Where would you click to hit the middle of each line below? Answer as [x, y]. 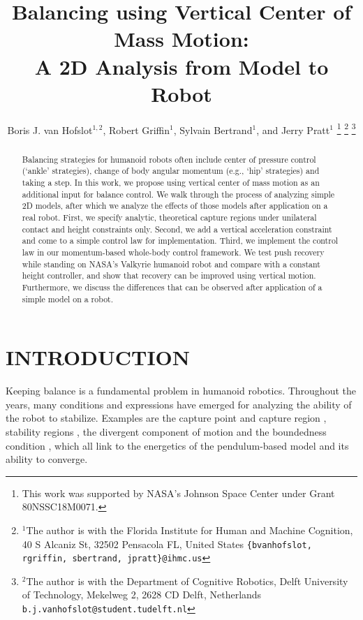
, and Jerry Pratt [293, 130]
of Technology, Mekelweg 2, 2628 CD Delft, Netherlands [142, 595]
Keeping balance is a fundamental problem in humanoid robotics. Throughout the [181, 391]
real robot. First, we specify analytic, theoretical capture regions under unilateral [169, 217]
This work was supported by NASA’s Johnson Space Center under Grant [178, 493]
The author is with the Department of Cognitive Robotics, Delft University [187, 581]
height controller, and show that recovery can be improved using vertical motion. [169, 275]
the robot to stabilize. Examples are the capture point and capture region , [166, 418]
